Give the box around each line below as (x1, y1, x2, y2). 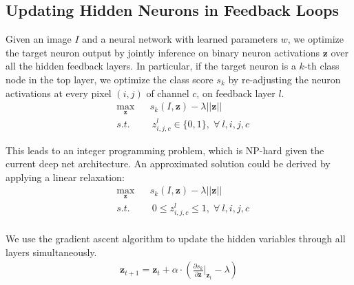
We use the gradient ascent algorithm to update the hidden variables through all (6, 231, 346, 246)
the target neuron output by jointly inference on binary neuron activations (6, 45, 320, 59)
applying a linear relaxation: (6, 169, 125, 184)
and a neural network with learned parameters (82, 32, 278, 46)
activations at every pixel (6, 85, 112, 100)
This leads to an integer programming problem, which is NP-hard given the (6, 142, 324, 157)
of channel (146, 85, 189, 100)
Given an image (6, 32, 72, 46)
